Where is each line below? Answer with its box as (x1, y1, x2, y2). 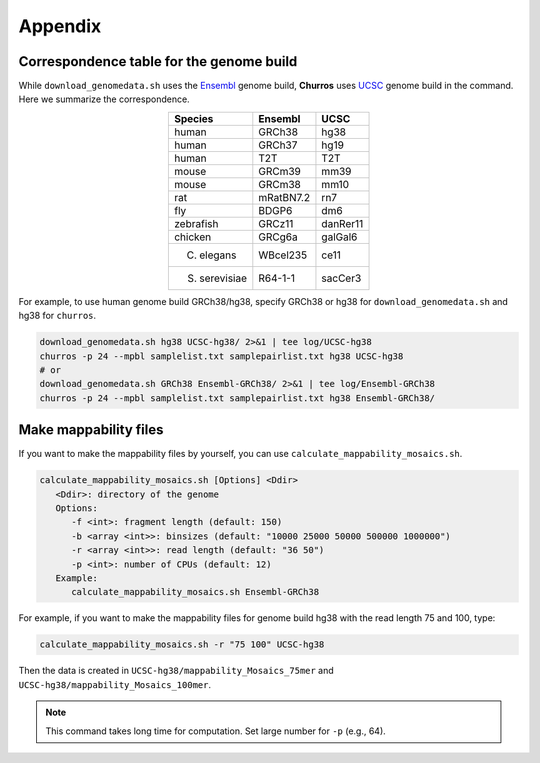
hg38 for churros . (18, 310, 97, 322)
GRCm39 (258, 164, 302, 178)
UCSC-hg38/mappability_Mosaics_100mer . (18, 678, 212, 690)
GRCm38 (258, 177, 302, 191)
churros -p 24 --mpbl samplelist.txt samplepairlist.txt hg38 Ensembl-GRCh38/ (39, 392, 435, 404)
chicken (173, 230, 212, 244)
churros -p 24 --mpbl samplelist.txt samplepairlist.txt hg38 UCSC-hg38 (39, 350, 404, 362)
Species (173, 111, 214, 125)
